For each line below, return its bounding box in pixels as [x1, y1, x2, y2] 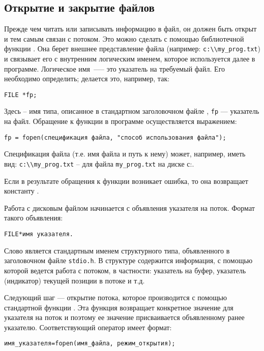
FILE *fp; [4, 91, 37, 99]
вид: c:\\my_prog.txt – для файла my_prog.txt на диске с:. [4, 158, 194, 169]
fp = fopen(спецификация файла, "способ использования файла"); [4, 134, 226, 141]
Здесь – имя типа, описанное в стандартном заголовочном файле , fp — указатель [4, 106, 259, 116]
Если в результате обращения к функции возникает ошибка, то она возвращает [4, 175, 248, 186]
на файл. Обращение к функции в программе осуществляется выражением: [4, 116, 237, 126]
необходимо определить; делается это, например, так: [4, 73, 170, 84]
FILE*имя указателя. [4, 231, 74, 238]
